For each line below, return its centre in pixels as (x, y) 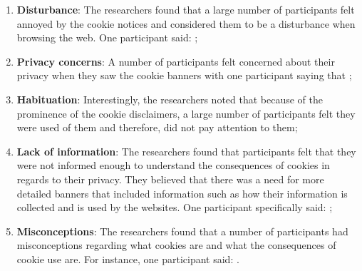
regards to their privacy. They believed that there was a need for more (170, 179)
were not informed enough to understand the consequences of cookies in (173, 165)
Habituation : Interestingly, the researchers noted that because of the (170, 99)
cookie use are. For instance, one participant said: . (128, 259)
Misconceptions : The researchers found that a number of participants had (182, 231)
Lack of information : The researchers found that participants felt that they (186, 151)
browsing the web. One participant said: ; (107, 37)
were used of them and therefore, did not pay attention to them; (157, 127)
